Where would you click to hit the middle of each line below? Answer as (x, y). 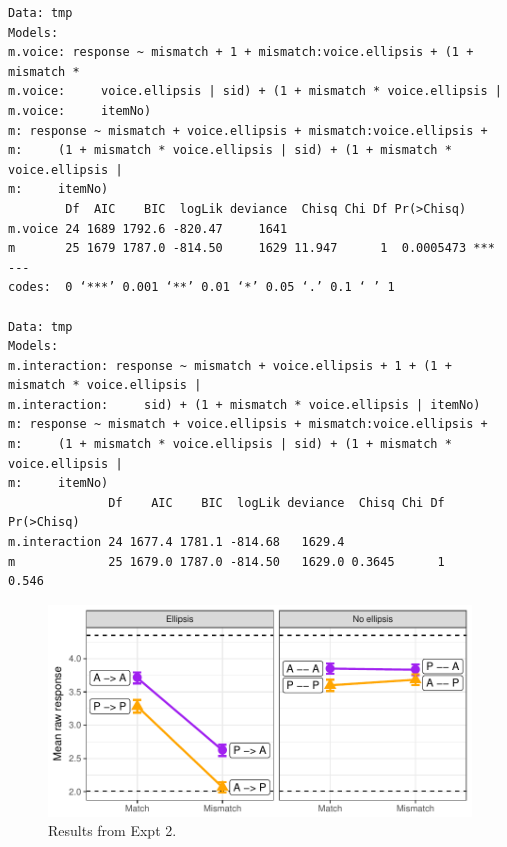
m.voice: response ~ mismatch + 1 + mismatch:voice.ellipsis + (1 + (241, 52)
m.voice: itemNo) (80, 110)
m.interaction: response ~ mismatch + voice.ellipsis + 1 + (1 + (230, 365)
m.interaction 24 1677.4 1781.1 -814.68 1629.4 (176, 542)
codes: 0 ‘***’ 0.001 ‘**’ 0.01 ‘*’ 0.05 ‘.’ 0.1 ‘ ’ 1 (201, 287)
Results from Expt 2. (112, 830)
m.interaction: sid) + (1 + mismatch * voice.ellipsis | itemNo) (244, 404)
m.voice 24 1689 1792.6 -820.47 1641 (148, 228)
